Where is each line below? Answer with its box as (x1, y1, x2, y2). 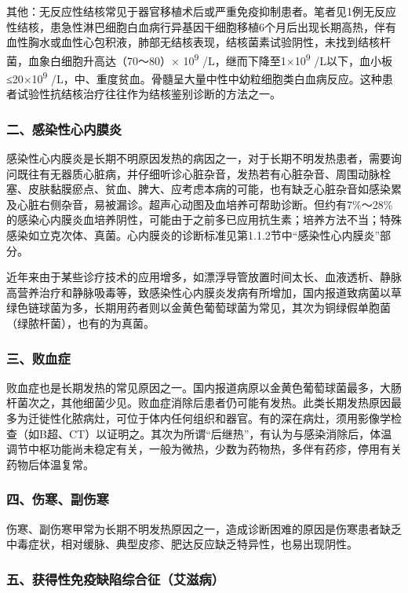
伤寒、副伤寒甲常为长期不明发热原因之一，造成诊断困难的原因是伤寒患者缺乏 (6, 520, 402, 536)
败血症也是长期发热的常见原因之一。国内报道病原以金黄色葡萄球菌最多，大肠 (6, 379, 402, 395)
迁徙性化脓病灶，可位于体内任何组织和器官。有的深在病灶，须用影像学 (27, 410, 391, 426)
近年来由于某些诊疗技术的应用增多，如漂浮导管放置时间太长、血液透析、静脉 (6, 269, 402, 285)
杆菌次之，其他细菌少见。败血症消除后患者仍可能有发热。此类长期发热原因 (6, 394, 391, 411)
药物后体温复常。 (6, 456, 94, 472)
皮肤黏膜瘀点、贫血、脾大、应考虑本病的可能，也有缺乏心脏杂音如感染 (27, 181, 391, 197)
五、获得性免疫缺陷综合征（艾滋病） (6, 569, 225, 588)
